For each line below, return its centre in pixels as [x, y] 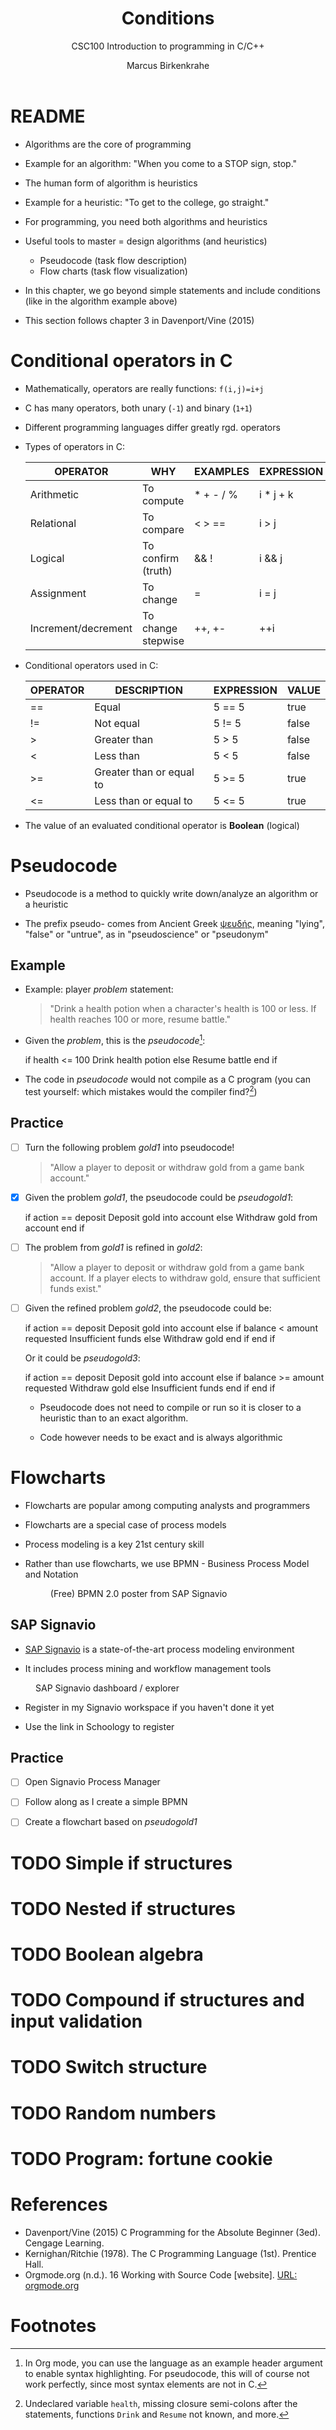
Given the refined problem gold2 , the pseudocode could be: [148, 1308]
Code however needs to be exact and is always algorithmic [161, 1437]
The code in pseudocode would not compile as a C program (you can [167, 1079]
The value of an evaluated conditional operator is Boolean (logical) [162, 825]
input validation [76, 2021]
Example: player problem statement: [99, 989]
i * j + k [276, 494]
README [48, 116]
